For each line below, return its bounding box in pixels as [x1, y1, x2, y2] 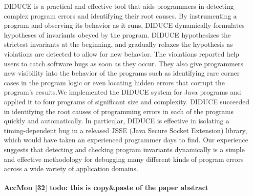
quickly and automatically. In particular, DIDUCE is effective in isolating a [4, 116, 230, 126]
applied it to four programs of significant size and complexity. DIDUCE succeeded [4, 96, 250, 106]
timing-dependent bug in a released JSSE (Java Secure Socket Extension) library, [4, 125, 247, 135]
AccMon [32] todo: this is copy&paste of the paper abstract [4, 182, 209, 193]
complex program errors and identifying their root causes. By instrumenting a [4, 10, 237, 20]
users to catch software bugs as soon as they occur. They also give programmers [4, 58, 244, 68]
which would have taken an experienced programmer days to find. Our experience [4, 135, 249, 145]
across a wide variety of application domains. [4, 163, 138, 174]
